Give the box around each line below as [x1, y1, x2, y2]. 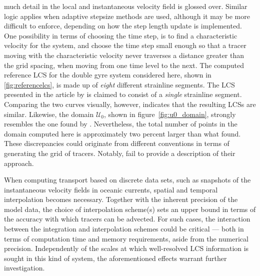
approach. [4, 157, 34, 168]
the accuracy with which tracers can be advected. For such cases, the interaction [4, 213, 250, 224]
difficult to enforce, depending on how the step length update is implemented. [4, 20, 242, 31]
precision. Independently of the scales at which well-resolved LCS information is [4, 243, 249, 253]
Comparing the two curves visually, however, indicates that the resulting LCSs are [4, 98, 256, 109]
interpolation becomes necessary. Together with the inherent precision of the [4, 194, 238, 204]
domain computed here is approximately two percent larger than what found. [4, 128, 241, 138]
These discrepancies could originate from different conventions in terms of [4, 138, 229, 148]
